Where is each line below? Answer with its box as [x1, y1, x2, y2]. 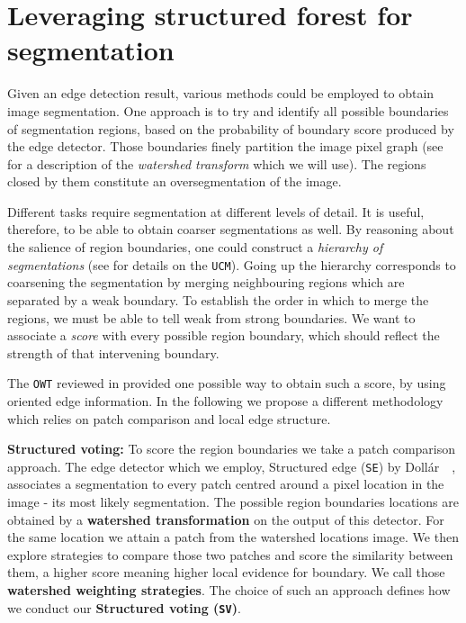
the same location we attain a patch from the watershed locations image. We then [7, 528, 459, 546]
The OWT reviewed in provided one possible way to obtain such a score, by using [7, 374, 446, 393]
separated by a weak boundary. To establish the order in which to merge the [7, 290, 429, 309]
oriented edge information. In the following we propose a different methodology [7, 391, 444, 410]
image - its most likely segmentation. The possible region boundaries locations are [7, 492, 459, 510]
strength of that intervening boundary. [7, 343, 220, 362]
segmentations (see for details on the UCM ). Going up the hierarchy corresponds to [7, 255, 456, 274]
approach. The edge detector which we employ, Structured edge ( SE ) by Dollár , [7, 456, 456, 475]
